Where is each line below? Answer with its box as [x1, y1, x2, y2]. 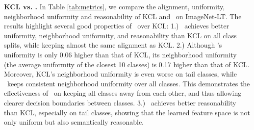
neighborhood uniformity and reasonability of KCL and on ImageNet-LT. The [4, 11, 242, 21]
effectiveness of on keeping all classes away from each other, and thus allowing [4, 88, 242, 98]
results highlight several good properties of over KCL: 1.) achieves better [4, 21, 229, 31]
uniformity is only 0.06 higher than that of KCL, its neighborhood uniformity [4, 49, 237, 59]
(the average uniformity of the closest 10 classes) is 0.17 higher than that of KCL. [4, 59, 250, 69]
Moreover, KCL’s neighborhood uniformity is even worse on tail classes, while [4, 69, 237, 79]
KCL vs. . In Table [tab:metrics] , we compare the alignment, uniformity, [4, 1, 225, 11]
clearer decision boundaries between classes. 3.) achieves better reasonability [4, 97, 236, 107]
